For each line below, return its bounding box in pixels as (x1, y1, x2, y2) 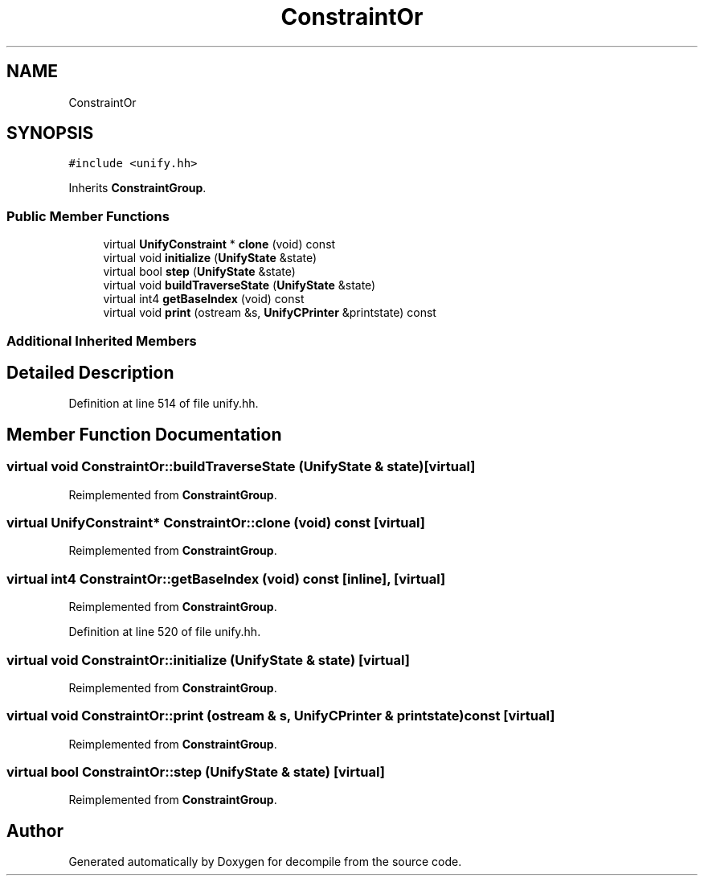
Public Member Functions (6, 207, 170, 224)
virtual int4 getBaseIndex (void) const (103, 292, 305, 306)
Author (6, 820, 63, 841)
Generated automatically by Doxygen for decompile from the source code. (68, 855, 462, 869)
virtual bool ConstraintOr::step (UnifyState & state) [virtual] (6, 764, 385, 780)
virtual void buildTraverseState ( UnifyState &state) (103, 278, 376, 293)
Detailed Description (6, 362, 174, 383)
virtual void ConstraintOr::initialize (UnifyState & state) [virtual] (6, 651, 410, 668)
